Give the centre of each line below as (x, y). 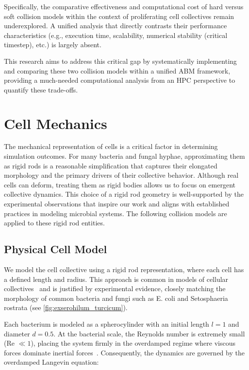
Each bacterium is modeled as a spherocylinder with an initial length (107, 324)
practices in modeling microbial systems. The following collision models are (116, 213)
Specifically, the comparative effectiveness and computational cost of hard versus (124, 6)
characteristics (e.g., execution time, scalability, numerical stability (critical (116, 35)
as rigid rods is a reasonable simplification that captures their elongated (111, 165)
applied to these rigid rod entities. (54, 223)
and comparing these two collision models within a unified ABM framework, (117, 70)
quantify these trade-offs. (41, 89)
